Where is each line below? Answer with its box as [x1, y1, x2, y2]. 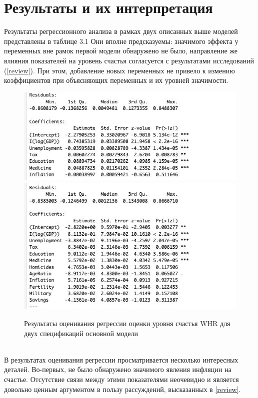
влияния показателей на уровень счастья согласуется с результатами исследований [4, 55, 254, 65]
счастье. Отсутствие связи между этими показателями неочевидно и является [4, 374, 239, 384]
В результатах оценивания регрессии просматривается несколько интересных [4, 354, 238, 365]
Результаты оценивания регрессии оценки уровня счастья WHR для [24, 318, 230, 328]
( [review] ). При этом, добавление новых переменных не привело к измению [4, 65, 235, 75]
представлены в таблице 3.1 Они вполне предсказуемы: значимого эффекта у [4, 35, 238, 46]
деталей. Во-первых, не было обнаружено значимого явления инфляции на [4, 364, 231, 375]
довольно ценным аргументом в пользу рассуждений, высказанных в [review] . [4, 384, 241, 394]
